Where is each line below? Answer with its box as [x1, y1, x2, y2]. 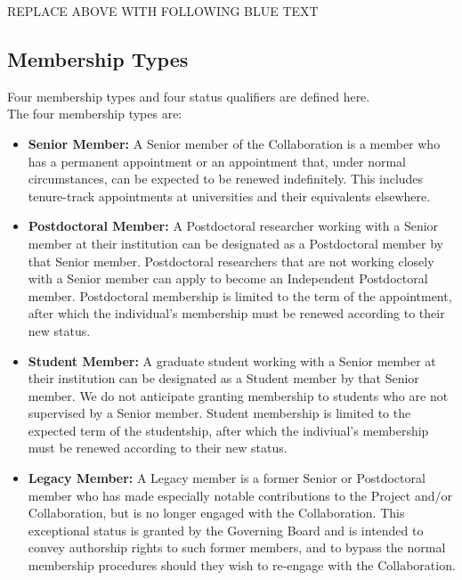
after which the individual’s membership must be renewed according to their [28, 304, 445, 323]
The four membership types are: [7, 104, 182, 123]
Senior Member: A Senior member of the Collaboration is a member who [28, 134, 441, 152]
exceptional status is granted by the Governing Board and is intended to [28, 520, 424, 539]
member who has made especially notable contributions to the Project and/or [28, 486, 452, 504]
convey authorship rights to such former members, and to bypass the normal [28, 538, 446, 557]
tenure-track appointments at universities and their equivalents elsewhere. [28, 186, 431, 205]
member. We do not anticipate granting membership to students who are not [28, 386, 449, 404]
